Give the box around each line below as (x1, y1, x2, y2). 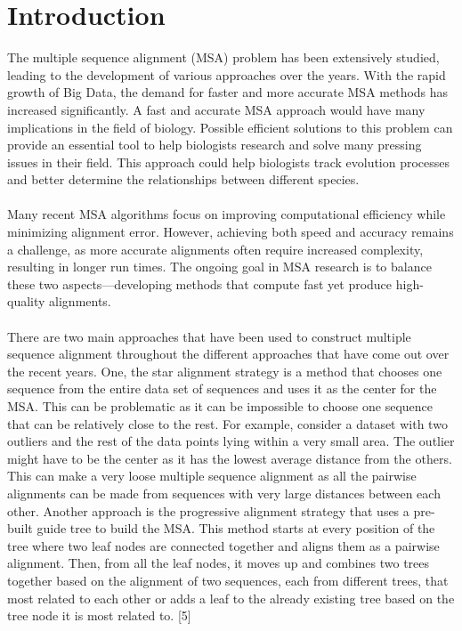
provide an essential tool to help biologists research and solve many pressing (7, 135, 422, 154)
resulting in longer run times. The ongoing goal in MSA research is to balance (7, 257, 432, 276)
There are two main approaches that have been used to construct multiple (7, 327, 411, 345)
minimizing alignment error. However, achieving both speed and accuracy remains (7, 222, 454, 241)
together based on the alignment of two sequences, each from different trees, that (7, 570, 449, 589)
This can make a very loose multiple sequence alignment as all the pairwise (7, 466, 417, 485)
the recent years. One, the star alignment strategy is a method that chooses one (7, 361, 442, 380)
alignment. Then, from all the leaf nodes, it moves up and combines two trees (7, 554, 430, 572)
